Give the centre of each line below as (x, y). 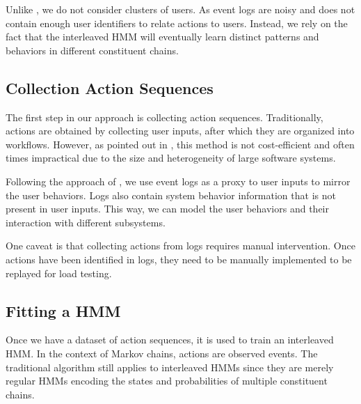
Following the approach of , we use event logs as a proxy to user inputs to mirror (178, 181)
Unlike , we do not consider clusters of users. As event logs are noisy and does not (180, 9)
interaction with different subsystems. (86, 222)
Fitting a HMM (63, 310)
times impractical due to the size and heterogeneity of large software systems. (171, 158)
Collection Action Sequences (110, 87)
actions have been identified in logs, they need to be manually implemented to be (179, 259)
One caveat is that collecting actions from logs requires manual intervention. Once (180, 246)
